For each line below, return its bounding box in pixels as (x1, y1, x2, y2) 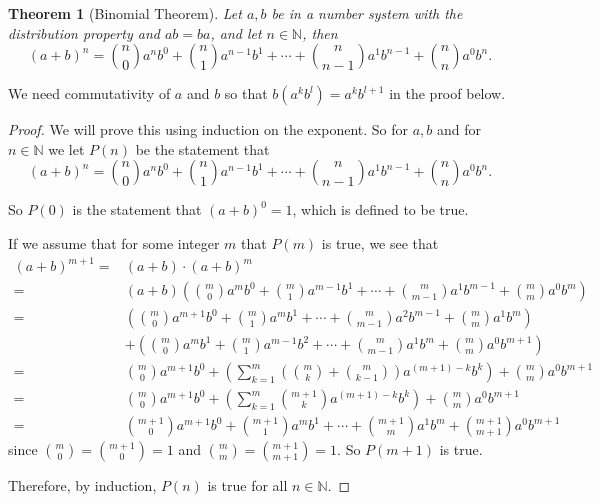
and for (436, 119, 481, 140)
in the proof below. (389, 83, 506, 104)
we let (48, 138, 85, 159)
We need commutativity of (8, 83, 171, 104)
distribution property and (8, 22, 160, 43)
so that (224, 83, 268, 104)
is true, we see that (321, 232, 439, 253)
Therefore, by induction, (8, 475, 157, 496)
